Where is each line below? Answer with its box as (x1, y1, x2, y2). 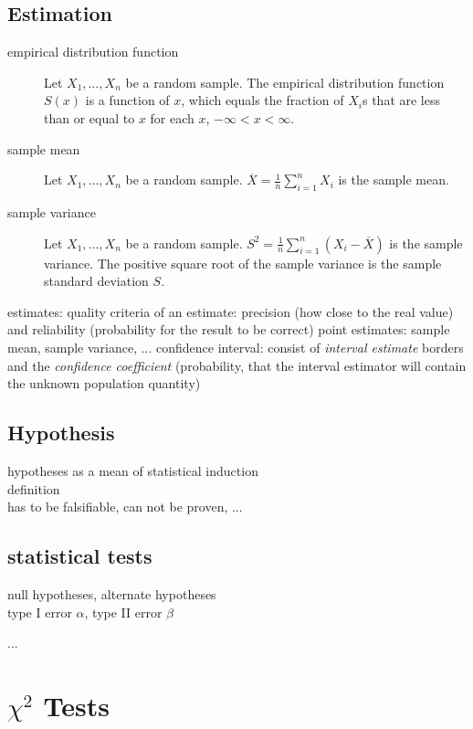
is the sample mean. (338, 170, 449, 189)
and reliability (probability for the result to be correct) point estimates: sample (7, 320, 450, 339)
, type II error (84, 602, 163, 621)
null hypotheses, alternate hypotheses (7, 584, 216, 603)
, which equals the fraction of (181, 90, 344, 110)
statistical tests (7, 542, 152, 570)
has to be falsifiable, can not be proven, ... (7, 497, 243, 516)
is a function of (85, 90, 170, 110)
